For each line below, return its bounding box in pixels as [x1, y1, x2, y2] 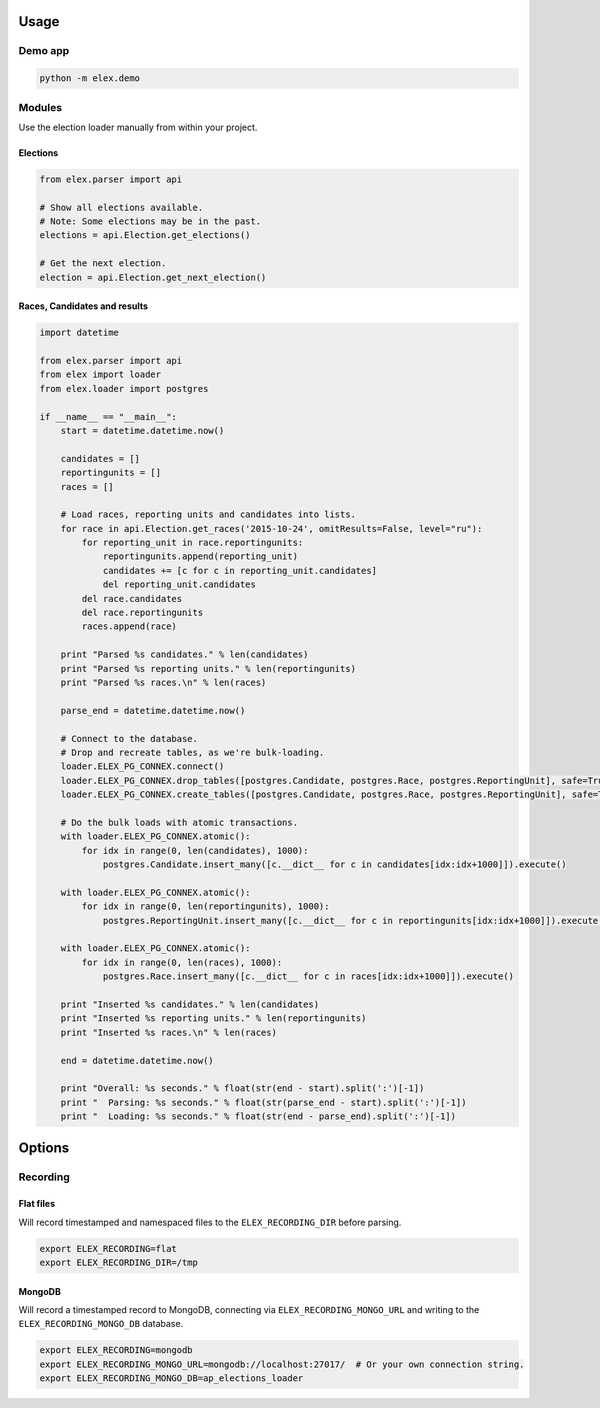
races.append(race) [81, 621, 177, 632]
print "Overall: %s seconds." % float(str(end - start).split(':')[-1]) [60, 1083, 425, 1094]
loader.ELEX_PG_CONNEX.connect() [60, 761, 225, 772]
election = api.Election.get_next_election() [39, 271, 267, 283]
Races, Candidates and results [18, 300, 149, 312]
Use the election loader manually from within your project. [18, 121, 258, 133]
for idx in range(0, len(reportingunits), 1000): [81, 901, 330, 912]
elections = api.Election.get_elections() [39, 230, 251, 241]
